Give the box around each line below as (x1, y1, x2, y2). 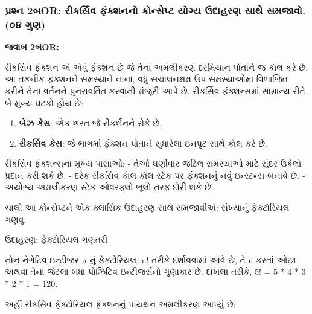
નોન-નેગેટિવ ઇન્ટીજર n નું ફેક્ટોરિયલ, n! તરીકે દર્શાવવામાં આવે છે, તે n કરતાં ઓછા (5, 253, 296, 266)
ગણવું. (5, 213, 27, 225)
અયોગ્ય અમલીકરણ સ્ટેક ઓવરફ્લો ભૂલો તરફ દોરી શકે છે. (5, 181, 214, 193)
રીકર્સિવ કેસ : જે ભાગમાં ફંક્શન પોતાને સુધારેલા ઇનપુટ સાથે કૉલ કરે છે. (19, 136, 267, 149)
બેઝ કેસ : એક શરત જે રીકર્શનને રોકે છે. (19, 117, 162, 129)
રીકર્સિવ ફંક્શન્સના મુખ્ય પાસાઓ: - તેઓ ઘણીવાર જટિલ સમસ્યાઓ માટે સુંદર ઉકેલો (5, 157, 302, 170)
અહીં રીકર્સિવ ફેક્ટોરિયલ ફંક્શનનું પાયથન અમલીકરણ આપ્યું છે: (5, 297, 236, 310)
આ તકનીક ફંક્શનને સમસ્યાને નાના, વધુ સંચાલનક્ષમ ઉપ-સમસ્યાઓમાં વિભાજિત (5, 72, 288, 85)
